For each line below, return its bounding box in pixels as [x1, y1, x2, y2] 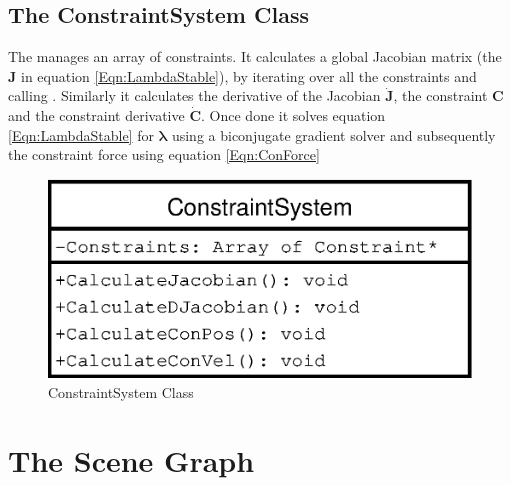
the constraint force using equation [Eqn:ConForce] [8, 144, 320, 165]
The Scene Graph [8, 440, 255, 481]
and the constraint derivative [8, 104, 185, 125]
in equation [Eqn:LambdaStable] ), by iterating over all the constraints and [20, 65, 477, 86]
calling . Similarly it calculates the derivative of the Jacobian [8, 85, 381, 106]
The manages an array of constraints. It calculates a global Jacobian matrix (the [8, 46, 502, 67]
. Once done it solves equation [201, 104, 386, 125]
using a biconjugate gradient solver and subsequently [171, 124, 496, 145]
